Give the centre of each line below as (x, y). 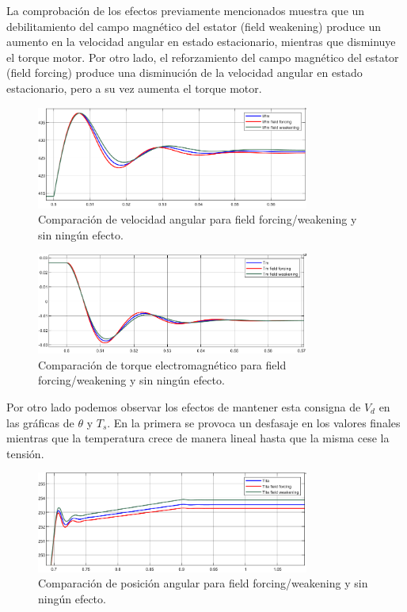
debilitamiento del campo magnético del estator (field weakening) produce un (194, 26)
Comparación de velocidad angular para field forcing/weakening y (198, 219)
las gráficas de (40, 422)
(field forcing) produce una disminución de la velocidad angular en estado (184, 73)
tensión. (25, 453)
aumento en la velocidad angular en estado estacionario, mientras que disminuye (201, 42)
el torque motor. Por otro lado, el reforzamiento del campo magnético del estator (203, 57)
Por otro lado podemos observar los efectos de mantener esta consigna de (184, 406)
